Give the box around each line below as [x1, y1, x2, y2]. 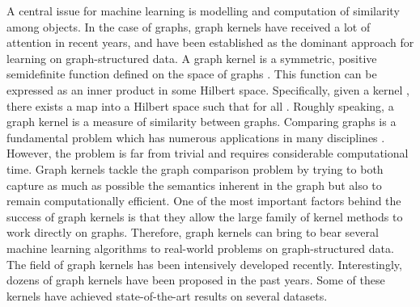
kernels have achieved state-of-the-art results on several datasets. [6, 287, 328, 304]
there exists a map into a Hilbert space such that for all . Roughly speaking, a [6, 97, 394, 114]
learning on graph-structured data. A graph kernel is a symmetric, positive [6, 49, 377, 66]
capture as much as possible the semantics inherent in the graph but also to [6, 176, 382, 193]
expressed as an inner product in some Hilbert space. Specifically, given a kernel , [6, 81, 409, 98]
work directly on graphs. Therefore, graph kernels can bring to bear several [6, 224, 379, 241]
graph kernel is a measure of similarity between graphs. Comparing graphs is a [6, 113, 397, 130]
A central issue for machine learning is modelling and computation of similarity [6, 2, 400, 19]
